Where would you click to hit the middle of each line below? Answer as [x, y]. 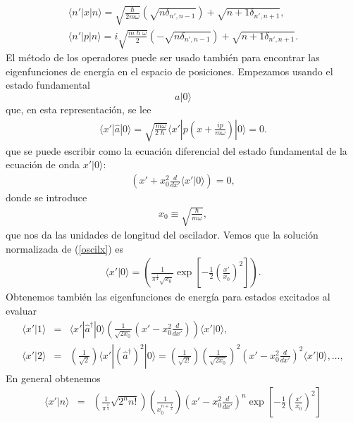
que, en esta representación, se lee [79, 109]
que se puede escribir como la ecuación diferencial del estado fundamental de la [176, 150]
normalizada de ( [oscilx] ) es [65, 248]
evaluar [21, 311]
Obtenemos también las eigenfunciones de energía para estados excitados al [168, 297]
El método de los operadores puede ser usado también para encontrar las [163, 57]
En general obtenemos [53, 378]
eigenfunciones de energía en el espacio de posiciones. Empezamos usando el [169, 71]
